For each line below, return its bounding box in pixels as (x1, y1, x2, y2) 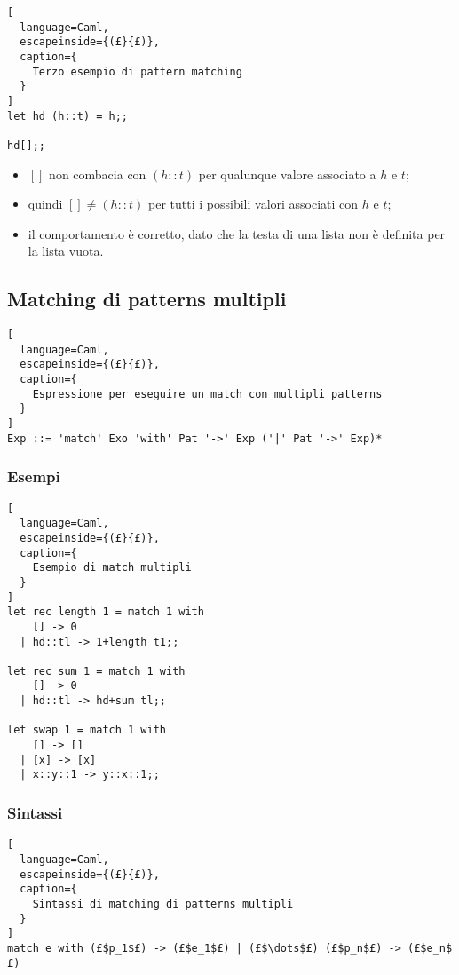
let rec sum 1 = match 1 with (7, 664, 186, 678)
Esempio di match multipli (32, 561, 192, 575)
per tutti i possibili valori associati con (148, 194, 359, 213)
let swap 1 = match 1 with (7, 724, 166, 737)
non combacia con (49, 164, 146, 183)
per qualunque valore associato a (198, 164, 376, 183)
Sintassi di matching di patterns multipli (32, 897, 294, 910)
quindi (28, 194, 63, 213)
